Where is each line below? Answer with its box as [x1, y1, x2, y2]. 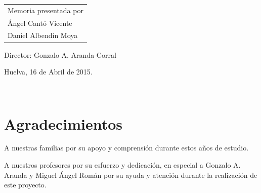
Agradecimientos [4, 113, 123, 134]
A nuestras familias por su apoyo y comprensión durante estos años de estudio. [4, 142, 249, 153]
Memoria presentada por [8, 5, 83, 15]
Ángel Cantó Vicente [8, 17, 72, 28]
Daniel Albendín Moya [8, 30, 78, 41]
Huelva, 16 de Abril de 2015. [4, 66, 93, 77]
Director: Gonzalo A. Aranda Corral [4, 49, 116, 60]
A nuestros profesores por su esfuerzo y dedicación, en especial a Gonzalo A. [4, 160, 241, 170]
